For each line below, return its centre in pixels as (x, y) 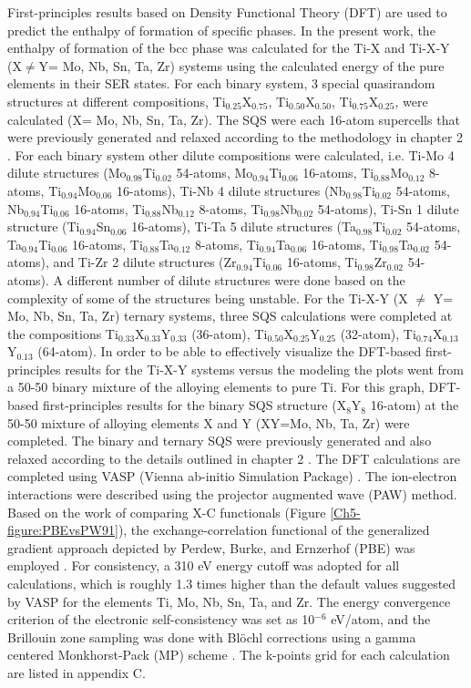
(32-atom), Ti (378, 333)
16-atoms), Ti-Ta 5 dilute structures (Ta (244, 226)
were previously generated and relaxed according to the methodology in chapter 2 (235, 137)
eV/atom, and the (381, 619)
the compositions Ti (63, 333)
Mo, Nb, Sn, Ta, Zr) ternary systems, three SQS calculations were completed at (230, 316)
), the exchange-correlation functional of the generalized (274, 530)
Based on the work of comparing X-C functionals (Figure (167, 512)
